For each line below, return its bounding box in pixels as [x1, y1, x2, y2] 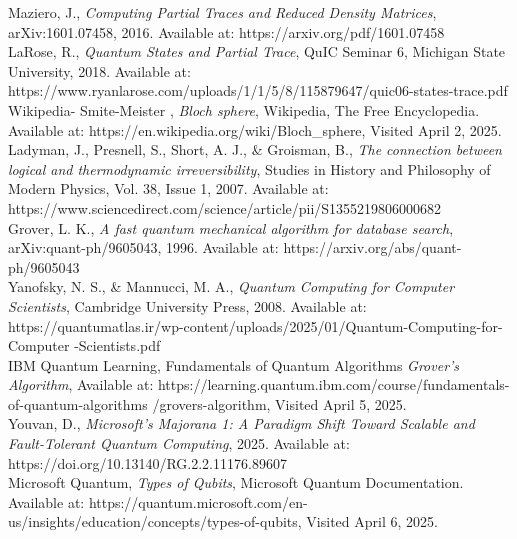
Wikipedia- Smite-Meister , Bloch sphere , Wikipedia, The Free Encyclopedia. [8, 99, 480, 120]
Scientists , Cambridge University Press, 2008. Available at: [8, 295, 367, 316]
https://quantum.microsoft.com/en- [88, 491, 308, 512]
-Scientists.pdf [74, 335, 161, 356]
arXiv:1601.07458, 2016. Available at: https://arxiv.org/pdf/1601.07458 [8, 21, 445, 42]
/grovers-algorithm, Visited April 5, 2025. [152, 393, 407, 414]
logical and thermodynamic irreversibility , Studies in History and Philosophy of [8, 158, 491, 179]
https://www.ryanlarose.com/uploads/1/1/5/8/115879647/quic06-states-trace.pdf [8, 80, 508, 101]
